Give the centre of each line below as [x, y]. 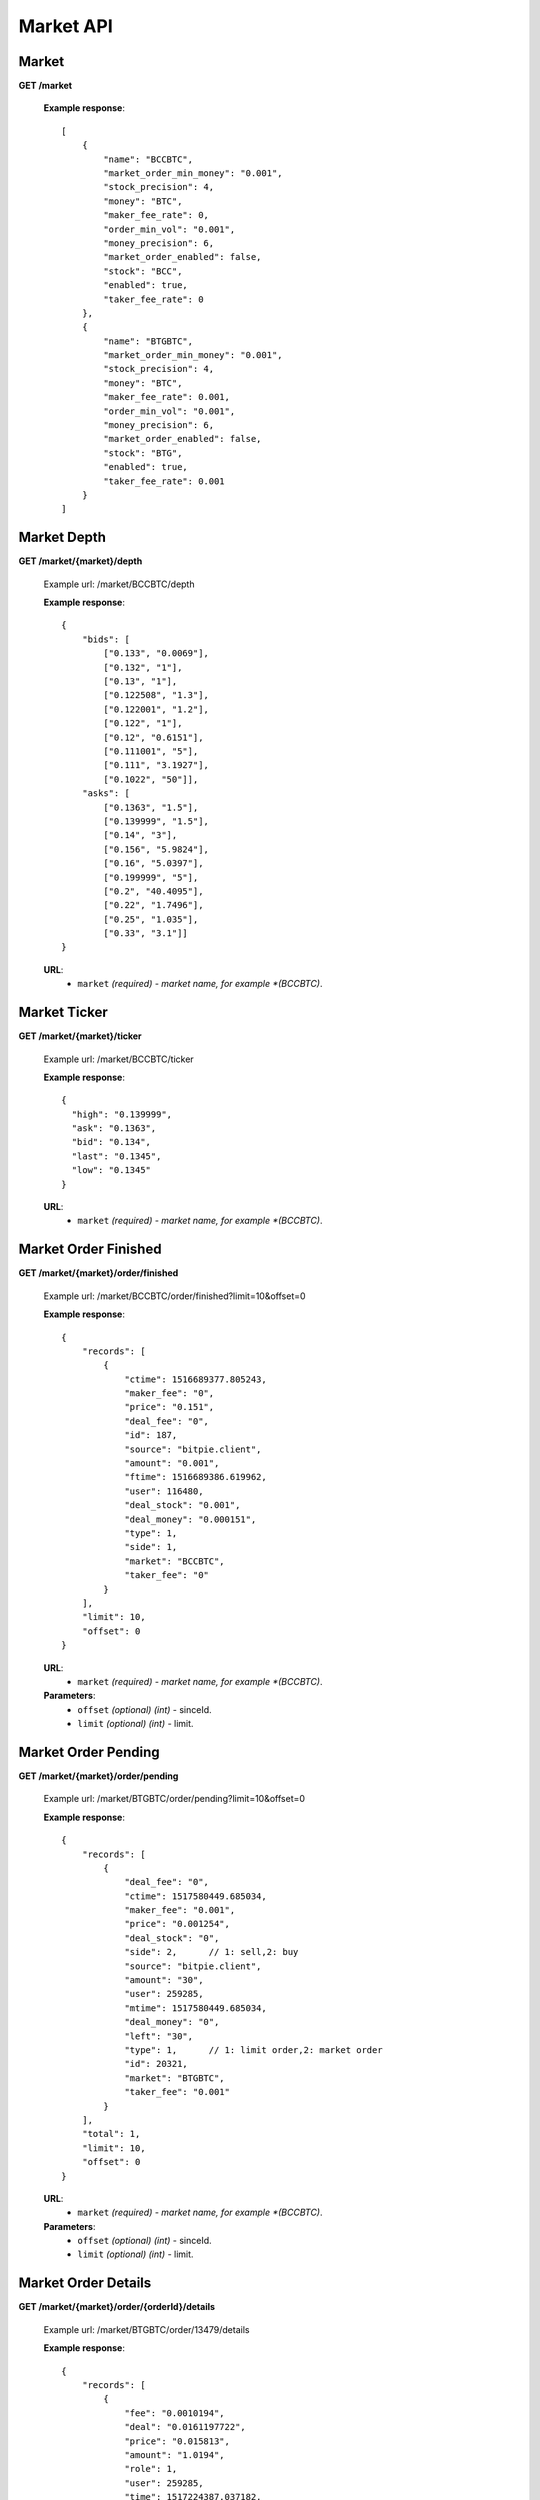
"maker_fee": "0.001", [180, 1910]
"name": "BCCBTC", [148, 159]
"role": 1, [151, 2469]
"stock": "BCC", [143, 271]
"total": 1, [111, 2134]
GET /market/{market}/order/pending [98, 1776]
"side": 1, [151, 1547]
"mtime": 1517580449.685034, [195, 2008]
